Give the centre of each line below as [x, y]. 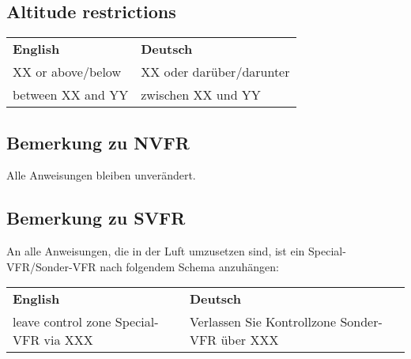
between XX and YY [71, 95]
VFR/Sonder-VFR [51, 266]
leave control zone [62, 322]
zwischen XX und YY [201, 95]
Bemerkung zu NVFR [98, 142]
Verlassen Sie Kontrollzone [263, 322]
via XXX [68, 340]
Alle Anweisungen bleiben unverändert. [101, 175]
